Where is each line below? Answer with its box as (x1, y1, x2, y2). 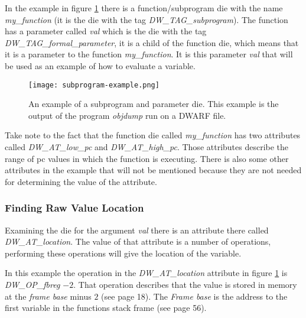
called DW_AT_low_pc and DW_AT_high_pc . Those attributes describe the (5, 141, 289, 152)
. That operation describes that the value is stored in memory (73, 278, 297, 290)
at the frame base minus (5, 290, 92, 302)
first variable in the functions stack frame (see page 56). (5, 301, 207, 314)
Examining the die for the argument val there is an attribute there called (5, 223, 269, 236)
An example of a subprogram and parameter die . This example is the (28, 98, 279, 110)
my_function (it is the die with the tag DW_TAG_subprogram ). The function (5, 13, 288, 25)
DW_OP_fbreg (5, 278, 60, 290)
